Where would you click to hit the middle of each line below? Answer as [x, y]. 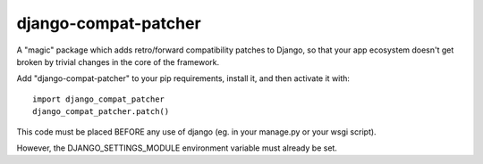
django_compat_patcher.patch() [101, 112]
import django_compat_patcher [99, 99]
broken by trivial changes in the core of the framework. [118, 61]
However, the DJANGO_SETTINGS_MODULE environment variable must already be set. [177, 148]
